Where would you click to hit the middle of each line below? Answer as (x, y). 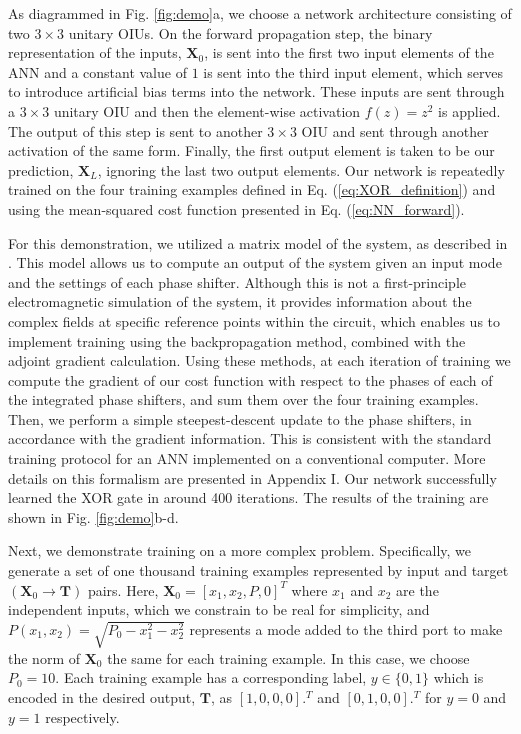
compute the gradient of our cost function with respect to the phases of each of (250, 379)
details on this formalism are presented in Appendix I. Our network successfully (252, 477)
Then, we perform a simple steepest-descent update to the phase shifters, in (240, 418)
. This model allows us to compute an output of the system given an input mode (255, 262)
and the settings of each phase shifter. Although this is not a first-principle (237, 281)
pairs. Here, (123, 589)
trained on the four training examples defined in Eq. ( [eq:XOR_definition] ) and (252, 189)
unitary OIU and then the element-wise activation (207, 110)
